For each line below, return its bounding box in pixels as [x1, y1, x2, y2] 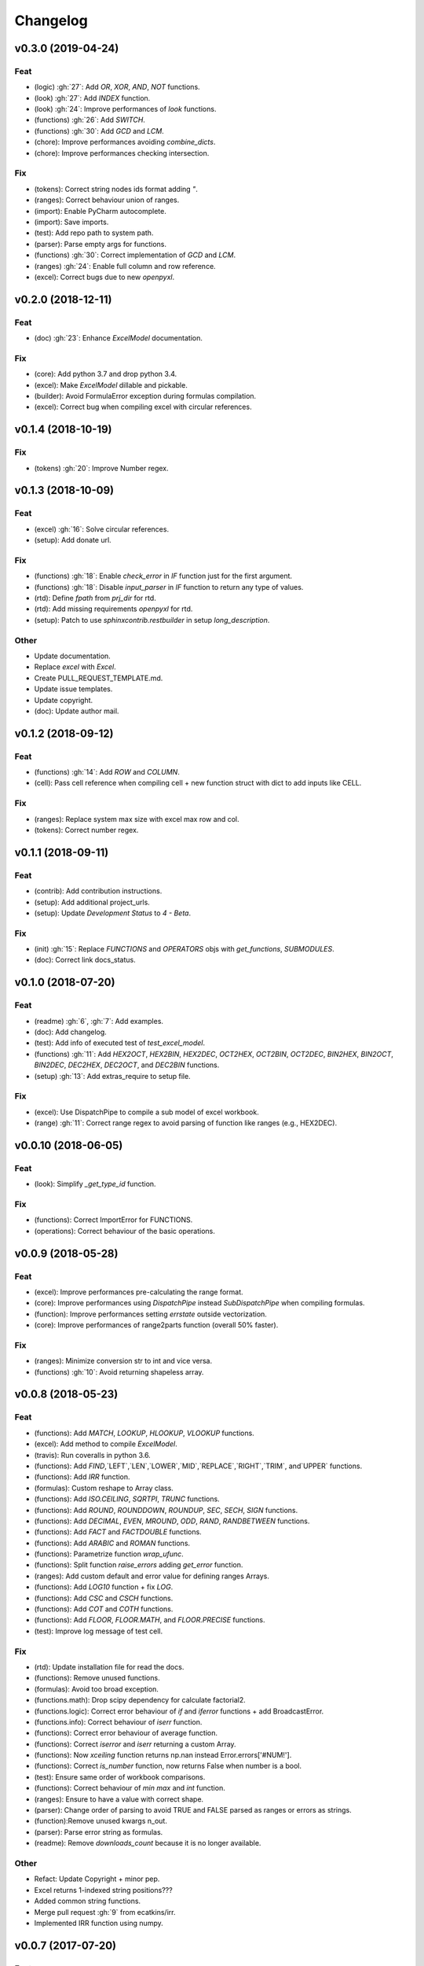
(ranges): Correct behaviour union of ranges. [34, 195, 180, 204]
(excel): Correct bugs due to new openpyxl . [34, 272, 175, 282]
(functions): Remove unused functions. [34, 1673, 160, 1683]
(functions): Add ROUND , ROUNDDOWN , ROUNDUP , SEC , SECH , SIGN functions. [34, 1505, 298, 1515]
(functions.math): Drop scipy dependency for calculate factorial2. [34, 1695, 247, 1705]
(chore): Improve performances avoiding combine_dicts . [34, 138, 216, 147]
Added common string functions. [34, 1896, 141, 1906]
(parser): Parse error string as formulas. [34, 1827, 163, 1836]
